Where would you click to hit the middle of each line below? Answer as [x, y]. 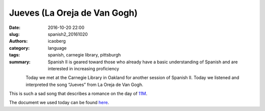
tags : [14, 55]
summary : [20, 62]
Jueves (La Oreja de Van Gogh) [73, 13]
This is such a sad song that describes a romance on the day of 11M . [78, 94]
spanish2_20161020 [68, 34]
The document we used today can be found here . [59, 103]
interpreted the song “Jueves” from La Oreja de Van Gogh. [84, 84]
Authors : [18, 41]
